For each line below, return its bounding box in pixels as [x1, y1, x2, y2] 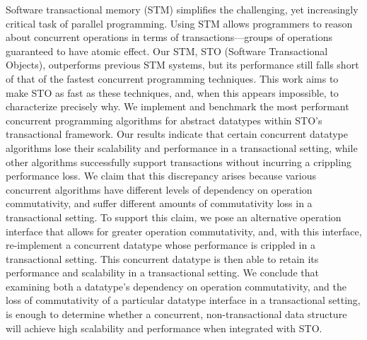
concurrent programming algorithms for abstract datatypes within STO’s [6, 112, 322, 127]
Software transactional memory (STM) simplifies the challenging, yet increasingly [6, 2, 359, 16]
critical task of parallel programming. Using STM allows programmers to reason [6, 16, 353, 30]
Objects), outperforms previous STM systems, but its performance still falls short [6, 57, 359, 72]
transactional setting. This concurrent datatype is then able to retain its [6, 251, 319, 266]
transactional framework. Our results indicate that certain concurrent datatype [6, 127, 348, 141]
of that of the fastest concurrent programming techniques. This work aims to [6, 71, 339, 86]
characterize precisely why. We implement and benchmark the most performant [6, 99, 349, 114]
